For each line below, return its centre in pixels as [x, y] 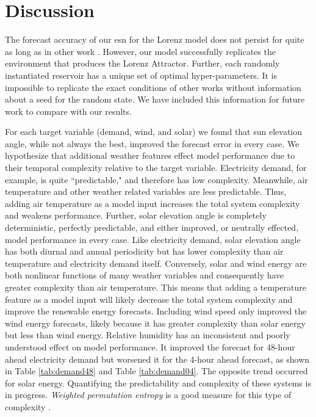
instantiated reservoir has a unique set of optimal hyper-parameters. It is [141, 75]
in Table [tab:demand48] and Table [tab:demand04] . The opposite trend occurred [156, 371]
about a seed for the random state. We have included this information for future [155, 99]
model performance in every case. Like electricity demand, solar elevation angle [153, 239]
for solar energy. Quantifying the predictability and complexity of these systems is [158, 383]
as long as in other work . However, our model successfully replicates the [140, 51]
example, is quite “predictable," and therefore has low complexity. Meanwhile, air [156, 179]
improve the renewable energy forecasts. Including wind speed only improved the [156, 311]
